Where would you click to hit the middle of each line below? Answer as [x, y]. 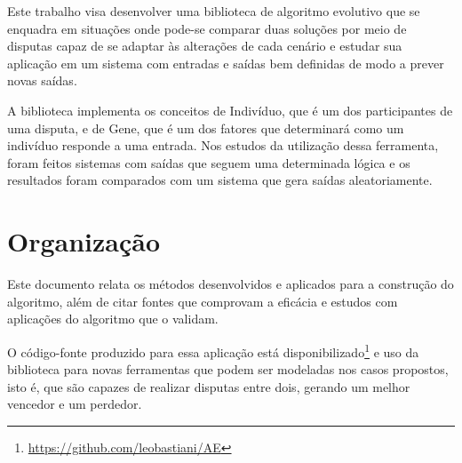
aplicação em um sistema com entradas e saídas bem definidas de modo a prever [226, 63]
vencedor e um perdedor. [75, 404]
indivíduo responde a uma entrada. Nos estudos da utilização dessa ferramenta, [223, 145]
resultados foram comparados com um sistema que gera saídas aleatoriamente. [220, 180]
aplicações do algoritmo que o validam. [113, 319]
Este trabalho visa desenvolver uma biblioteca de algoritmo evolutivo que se [214, 11]
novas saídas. [42, 80]
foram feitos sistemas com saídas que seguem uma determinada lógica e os [209, 162]
